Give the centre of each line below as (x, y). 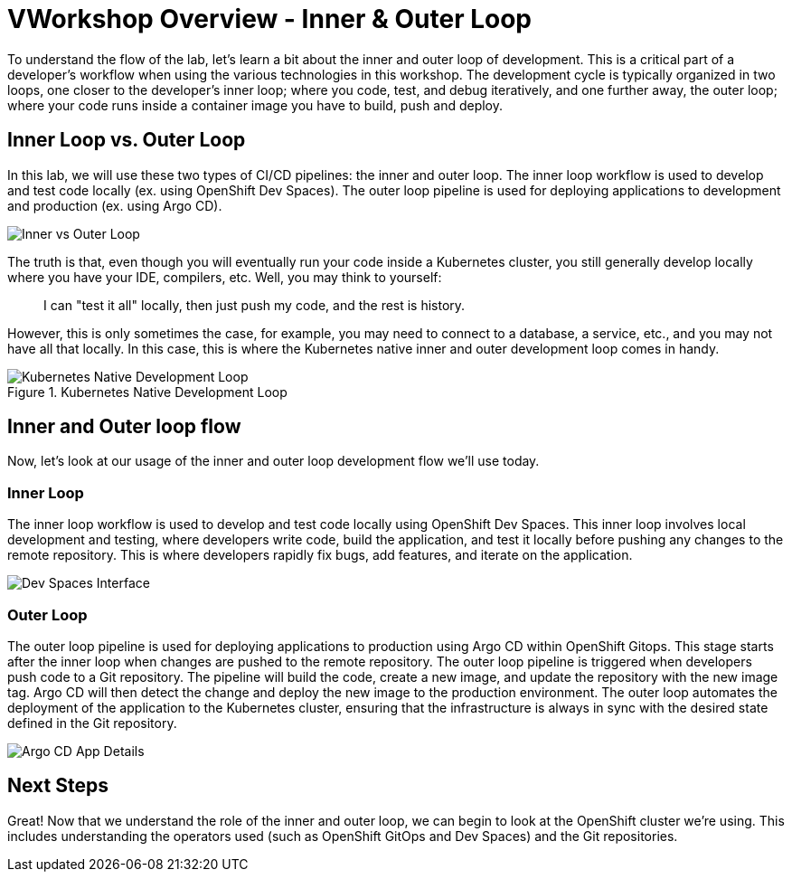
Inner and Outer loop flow (124, 427)
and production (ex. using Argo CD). (115, 205)
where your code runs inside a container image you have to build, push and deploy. (255, 105)
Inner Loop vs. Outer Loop (127, 140)
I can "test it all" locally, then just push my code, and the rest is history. (255, 305)
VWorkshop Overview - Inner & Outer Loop (270, 19)
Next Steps (58, 786)
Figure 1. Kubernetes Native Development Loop (147, 392)
